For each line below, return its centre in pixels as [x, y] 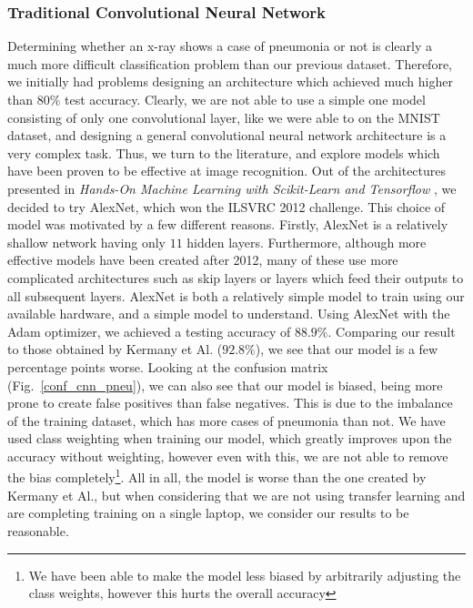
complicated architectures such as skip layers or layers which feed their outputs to [236, 277]
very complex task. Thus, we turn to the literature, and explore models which [224, 152]
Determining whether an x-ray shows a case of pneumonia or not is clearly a [220, 46]
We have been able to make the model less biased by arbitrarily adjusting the [245, 575]
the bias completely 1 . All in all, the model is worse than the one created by [217, 476]
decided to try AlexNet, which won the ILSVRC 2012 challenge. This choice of [226, 206]
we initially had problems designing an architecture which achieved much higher [230, 81]
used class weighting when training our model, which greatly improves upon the [230, 438]
